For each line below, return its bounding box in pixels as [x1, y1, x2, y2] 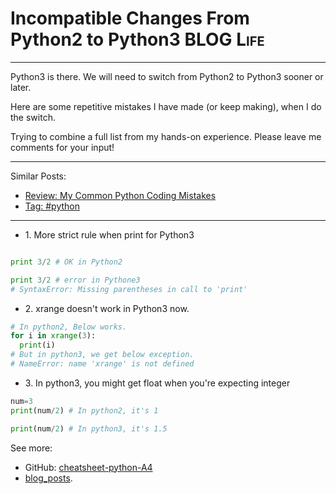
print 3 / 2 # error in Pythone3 [10, 275, 141, 285]
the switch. [10, 111, 56, 123]
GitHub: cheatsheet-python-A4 [24, 461, 153, 473]
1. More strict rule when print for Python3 [24, 228, 195, 241]
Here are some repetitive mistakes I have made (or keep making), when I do [10, 100, 322, 112]
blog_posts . [24, 472, 73, 484]
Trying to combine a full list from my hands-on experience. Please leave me [10, 130, 322, 142]
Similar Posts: [10, 170, 67, 182]
